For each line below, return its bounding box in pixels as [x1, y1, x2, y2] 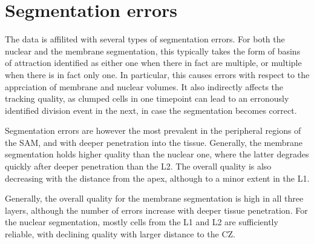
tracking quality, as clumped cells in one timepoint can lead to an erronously [5, 92, 289, 105]
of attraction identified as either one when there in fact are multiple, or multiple [5, 56, 302, 69]
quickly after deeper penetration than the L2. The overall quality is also [5, 160, 272, 173]
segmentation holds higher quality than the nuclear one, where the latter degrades [5, 148, 309, 160]
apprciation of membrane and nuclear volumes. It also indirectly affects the [5, 80, 284, 93]
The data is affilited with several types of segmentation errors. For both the [5, 33, 285, 45]
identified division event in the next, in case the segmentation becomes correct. [5, 104, 297, 116]
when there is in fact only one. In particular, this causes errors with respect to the [5, 68, 310, 81]
